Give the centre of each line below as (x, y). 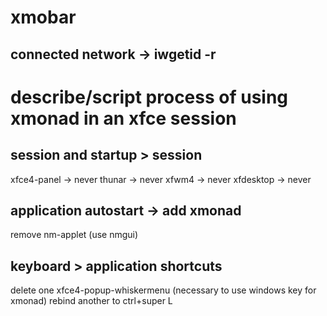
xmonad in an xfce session (123, 118)
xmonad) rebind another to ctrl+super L (91, 301)
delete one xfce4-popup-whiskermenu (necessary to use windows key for (163, 290)
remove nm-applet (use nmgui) (74, 235)
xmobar (43, 17)
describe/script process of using (149, 97)
